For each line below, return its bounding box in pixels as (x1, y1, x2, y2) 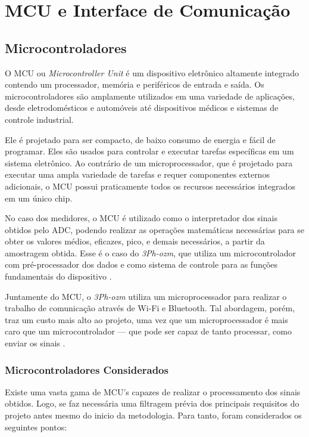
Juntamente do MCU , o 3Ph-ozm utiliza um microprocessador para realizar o (5, 290, 287, 302)
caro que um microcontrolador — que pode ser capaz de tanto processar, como (5, 325, 292, 337)
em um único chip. (5, 191, 73, 204)
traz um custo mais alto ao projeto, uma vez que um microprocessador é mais (5, 313, 288, 326)
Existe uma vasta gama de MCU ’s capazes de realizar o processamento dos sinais (5, 385, 301, 398)
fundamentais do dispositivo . (5, 270, 112, 283)
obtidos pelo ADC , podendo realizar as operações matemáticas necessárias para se (5, 223, 305, 235)
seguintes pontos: (5, 420, 67, 433)
